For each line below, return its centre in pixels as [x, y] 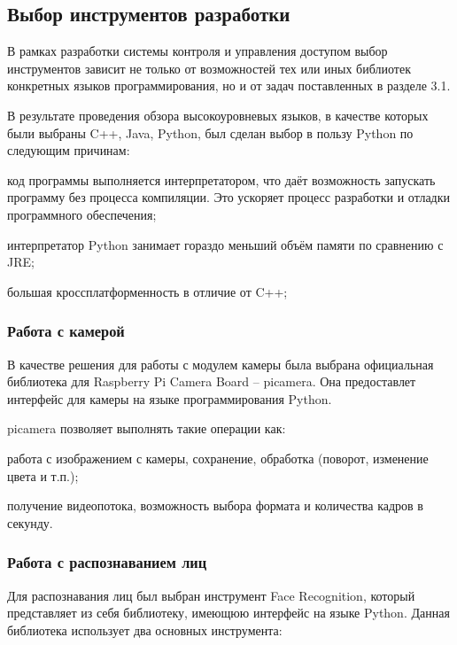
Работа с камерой [66, 331]
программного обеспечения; [82, 214]
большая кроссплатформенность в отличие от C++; [147, 291]
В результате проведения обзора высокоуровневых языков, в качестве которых [218, 115]
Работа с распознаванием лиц [107, 562]
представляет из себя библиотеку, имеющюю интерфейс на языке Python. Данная [228, 613]
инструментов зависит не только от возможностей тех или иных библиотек [209, 68]
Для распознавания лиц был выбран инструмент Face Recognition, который [211, 595]
